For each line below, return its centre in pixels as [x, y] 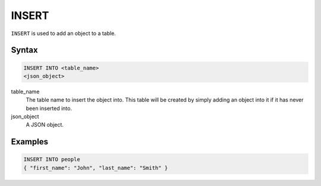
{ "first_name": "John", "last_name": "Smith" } [96, 168]
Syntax [24, 50]
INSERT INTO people [52, 160]
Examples [30, 142]
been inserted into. [49, 108]
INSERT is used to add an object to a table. [63, 33]
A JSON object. [45, 125]
